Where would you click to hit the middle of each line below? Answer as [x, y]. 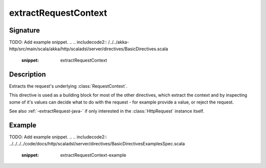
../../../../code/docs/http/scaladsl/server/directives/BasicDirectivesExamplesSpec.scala [97, 144]
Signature [25, 30]
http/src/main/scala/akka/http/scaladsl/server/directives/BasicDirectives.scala [89, 49]
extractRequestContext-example [93, 155]
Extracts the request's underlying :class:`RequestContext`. [68, 86]
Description [28, 74]
